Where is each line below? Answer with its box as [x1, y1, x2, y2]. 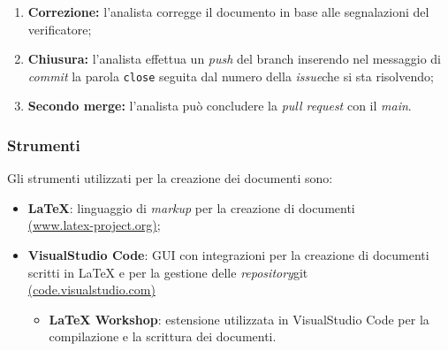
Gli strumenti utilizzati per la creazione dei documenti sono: [7, 169, 333, 187]
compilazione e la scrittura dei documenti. [49, 327, 277, 346]
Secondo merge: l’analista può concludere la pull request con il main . [27, 96, 412, 115]
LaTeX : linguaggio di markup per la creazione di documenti [27, 198, 355, 217]
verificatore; [27, 19, 92, 38]
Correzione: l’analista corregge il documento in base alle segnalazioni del [27, 3, 429, 20]
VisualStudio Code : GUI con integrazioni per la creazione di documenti [27, 246, 429, 264]
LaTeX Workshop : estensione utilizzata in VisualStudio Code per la [49, 309, 429, 328]
